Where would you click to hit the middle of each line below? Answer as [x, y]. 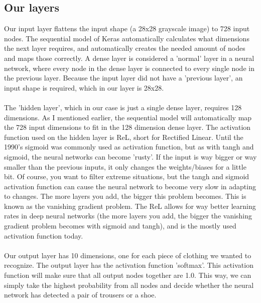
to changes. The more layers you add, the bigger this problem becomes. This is [125, 196]
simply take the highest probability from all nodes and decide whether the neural [129, 285]
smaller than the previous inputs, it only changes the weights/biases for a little [125, 166]
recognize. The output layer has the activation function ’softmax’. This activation [129, 265]
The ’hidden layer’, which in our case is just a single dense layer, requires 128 [123, 107]
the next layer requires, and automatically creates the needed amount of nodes [125, 48]
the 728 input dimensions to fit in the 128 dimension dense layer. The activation [127, 127]
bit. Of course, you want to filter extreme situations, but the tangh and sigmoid [127, 176]
